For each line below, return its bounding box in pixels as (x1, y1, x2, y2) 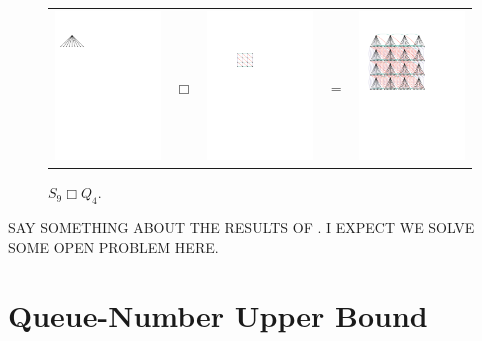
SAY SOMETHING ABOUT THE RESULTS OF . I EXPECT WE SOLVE (8, 217, 475, 237)
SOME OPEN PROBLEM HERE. (8, 236, 219, 257)
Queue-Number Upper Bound (8, 295, 428, 336)
